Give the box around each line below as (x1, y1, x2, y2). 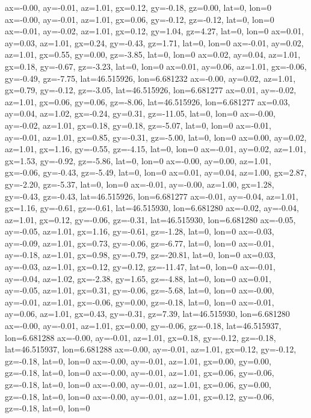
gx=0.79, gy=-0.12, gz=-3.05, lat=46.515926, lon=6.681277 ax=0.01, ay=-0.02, (5, 84, 297, 96)
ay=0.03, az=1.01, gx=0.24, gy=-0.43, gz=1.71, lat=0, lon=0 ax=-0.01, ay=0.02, (5, 36, 304, 49)
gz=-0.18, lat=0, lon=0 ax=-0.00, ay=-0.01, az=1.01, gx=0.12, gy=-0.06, (5, 390, 274, 402)
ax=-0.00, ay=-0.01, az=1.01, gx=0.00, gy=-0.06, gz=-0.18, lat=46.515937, (5, 319, 282, 332)
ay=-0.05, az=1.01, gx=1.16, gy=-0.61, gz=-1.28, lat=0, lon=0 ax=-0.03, (5, 225, 274, 238)
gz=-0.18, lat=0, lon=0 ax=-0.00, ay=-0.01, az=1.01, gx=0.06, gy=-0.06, (5, 366, 274, 379)
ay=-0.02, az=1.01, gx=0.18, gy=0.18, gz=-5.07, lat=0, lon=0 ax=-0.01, (5, 118, 271, 131)
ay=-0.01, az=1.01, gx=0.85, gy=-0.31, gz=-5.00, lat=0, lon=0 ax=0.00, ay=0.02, (5, 131, 307, 143)
